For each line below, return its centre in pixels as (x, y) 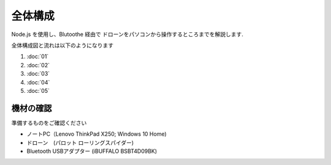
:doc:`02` (38, 65)
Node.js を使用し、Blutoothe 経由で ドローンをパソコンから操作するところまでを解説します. (127, 34)
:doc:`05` (38, 90)
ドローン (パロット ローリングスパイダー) (80, 142)
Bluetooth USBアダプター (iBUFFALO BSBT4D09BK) (92, 151)
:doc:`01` (38, 57)
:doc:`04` (38, 82)
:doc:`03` (38, 74)
